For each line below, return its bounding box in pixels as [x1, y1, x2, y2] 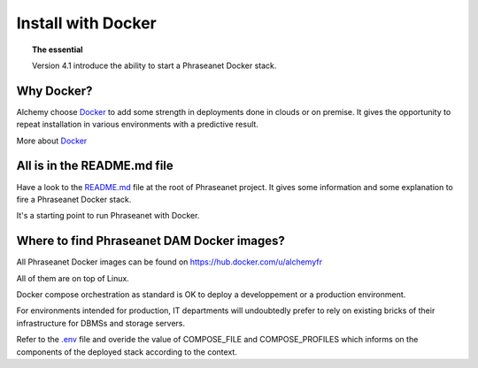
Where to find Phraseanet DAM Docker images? [16, 234, 285, 249]
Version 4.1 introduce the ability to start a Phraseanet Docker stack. [32, 60, 277, 71]
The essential [32, 44, 83, 55]
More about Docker [16, 135, 88, 146]
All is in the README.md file [16, 158, 174, 173]
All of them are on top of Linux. [16, 272, 130, 283]
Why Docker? [16, 83, 93, 98]
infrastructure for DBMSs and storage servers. [16, 318, 186, 328]
